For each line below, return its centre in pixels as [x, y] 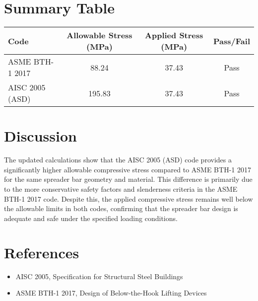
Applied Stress [174, 35]
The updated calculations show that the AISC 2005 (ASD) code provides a [118, 160]
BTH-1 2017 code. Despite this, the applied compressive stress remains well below [129, 198]
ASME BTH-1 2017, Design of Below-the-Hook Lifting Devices [111, 293]
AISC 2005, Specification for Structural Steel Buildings [99, 276]
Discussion [40, 136]
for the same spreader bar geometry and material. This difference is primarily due [128, 179]
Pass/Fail [232, 41]
